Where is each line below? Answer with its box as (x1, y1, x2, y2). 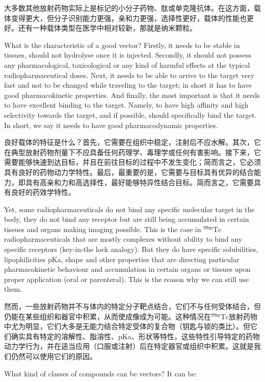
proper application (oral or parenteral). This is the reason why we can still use (4, 273, 249, 284)
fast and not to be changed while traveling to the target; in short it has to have (4, 80, 252, 90)
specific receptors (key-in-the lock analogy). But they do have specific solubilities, (4, 244, 258, 254)
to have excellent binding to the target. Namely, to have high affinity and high (4, 99, 249, 110)
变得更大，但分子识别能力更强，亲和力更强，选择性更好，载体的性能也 (11, 12, 247, 23)
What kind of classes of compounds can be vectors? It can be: (4, 368, 197, 378)
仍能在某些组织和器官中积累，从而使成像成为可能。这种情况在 (4, 311, 211, 321)
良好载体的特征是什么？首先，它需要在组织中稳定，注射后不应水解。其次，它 (4, 137, 261, 147)
